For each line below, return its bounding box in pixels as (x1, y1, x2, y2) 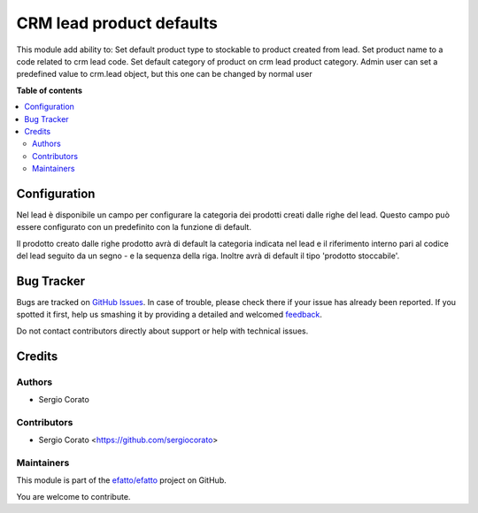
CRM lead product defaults (16, 13, 219, 33)
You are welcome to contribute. (16, 491, 131, 502)
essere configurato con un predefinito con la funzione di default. (16, 222, 252, 233)
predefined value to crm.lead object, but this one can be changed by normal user (16, 69, 313, 80)
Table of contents (16, 85, 83, 96)
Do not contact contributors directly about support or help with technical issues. (16, 325, 309, 336)
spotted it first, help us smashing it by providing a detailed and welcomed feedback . (16, 310, 323, 320)
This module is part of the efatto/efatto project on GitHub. (16, 475, 227, 486)
